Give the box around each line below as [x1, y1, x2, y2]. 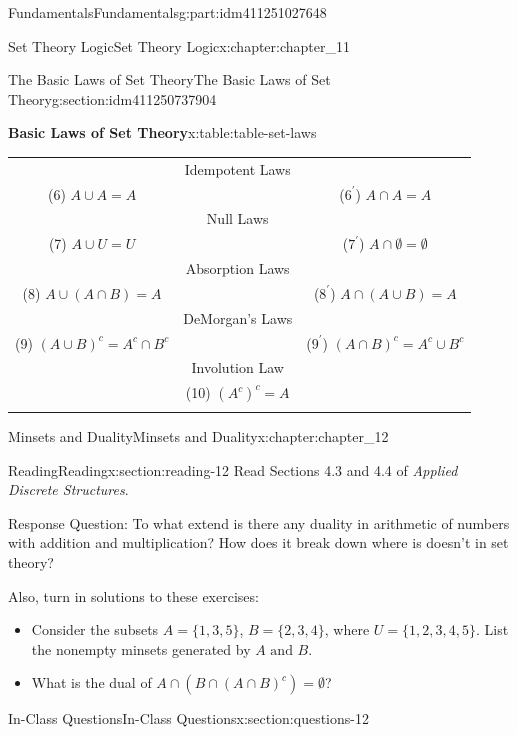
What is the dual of [31, 672, 152, 693]
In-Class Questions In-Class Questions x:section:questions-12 [8, 708, 369, 729]
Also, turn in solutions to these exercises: [8, 585, 259, 606]
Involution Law [191, 357, 284, 378]
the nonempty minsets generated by [31, 638, 251, 659]
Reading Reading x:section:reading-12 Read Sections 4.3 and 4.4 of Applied [8, 459, 458, 480]
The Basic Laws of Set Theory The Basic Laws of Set [8, 69, 331, 90]
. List [475, 619, 509, 640]
